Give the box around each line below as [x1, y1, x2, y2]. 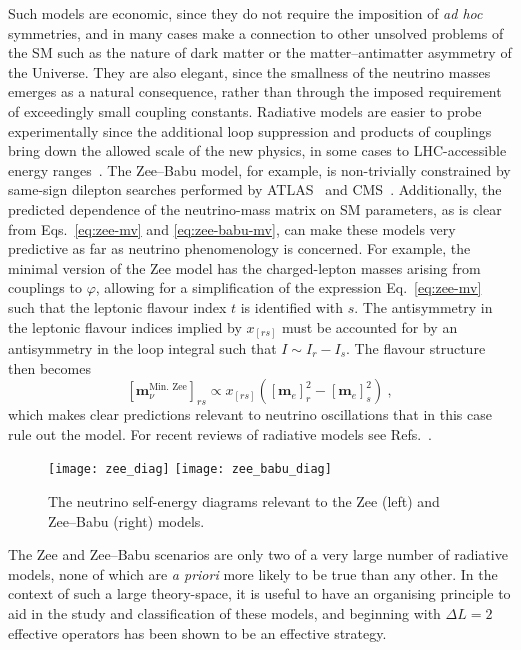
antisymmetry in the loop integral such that [8, 338, 277, 359]
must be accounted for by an [282, 316, 458, 337]
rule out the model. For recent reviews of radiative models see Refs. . [8, 423, 432, 444]
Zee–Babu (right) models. [48, 510, 205, 531]
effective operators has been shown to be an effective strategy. [8, 622, 387, 643]
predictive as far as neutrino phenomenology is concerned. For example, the [8, 238, 471, 259]
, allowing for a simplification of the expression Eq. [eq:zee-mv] [95, 277, 482, 298]
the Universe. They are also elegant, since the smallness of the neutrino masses [8, 61, 491, 82]
